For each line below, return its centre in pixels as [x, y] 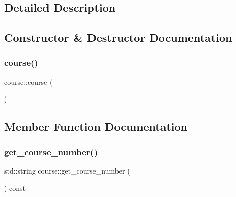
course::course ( [28, 81]
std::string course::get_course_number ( [67, 170]
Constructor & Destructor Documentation [118, 38]
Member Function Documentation [96, 126]
